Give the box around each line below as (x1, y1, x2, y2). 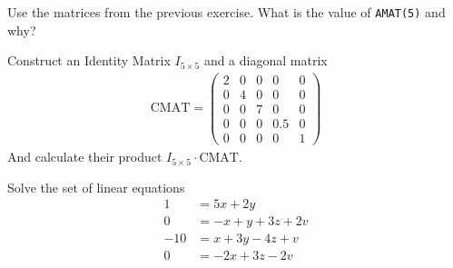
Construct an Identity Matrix (7, 51, 171, 70)
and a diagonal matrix (203, 51, 328, 70)
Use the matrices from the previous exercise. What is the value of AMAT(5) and (7, 3, 446, 21)
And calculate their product (7, 147, 162, 166)
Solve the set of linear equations (7, 177, 185, 196)
